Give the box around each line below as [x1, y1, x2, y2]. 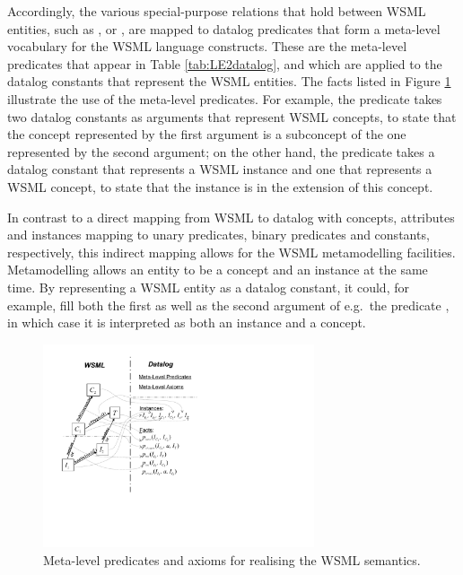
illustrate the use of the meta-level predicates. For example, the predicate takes [7, 89, 442, 108]
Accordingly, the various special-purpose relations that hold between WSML [7, 2, 426, 20]
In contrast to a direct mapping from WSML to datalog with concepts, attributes [7, 207, 455, 226]
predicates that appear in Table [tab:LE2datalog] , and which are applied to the [7, 54, 442, 73]
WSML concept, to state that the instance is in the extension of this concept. [7, 177, 433, 196]
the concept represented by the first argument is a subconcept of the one [7, 125, 406, 144]
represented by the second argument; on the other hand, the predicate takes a [7, 142, 435, 161]
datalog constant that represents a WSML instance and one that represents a [7, 160, 432, 179]
